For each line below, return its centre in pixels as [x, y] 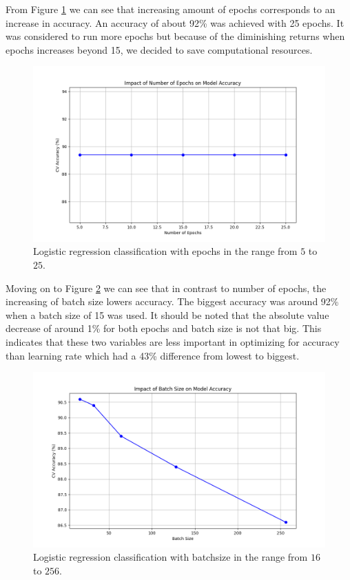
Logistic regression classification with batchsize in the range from [171, 557]
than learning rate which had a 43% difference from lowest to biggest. [153, 355]
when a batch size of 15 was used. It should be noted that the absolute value [167, 314]
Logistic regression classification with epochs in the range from [165, 251]
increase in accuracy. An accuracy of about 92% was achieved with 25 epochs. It [175, 22]
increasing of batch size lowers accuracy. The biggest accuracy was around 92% [172, 301]
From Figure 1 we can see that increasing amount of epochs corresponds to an [171, 9]
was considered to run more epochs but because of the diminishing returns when [175, 36]
